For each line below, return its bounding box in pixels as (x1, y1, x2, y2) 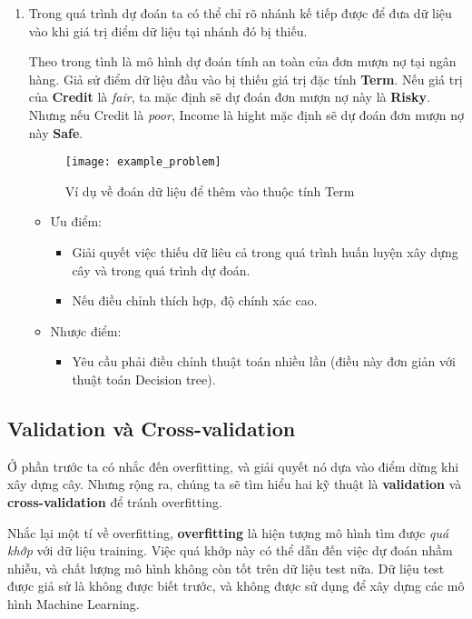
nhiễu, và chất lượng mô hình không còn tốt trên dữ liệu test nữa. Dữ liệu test (7, 558, 445, 577)
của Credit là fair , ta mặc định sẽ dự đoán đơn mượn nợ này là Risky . (28, 87, 431, 106)
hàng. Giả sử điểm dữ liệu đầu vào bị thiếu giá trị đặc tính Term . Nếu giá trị (28, 69, 463, 88)
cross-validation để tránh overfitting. (7, 492, 222, 511)
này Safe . (28, 123, 84, 142)
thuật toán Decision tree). (72, 369, 216, 388)
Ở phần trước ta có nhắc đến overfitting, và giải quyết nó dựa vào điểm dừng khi (7, 456, 459, 475)
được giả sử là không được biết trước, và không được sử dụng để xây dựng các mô (7, 576, 465, 595)
